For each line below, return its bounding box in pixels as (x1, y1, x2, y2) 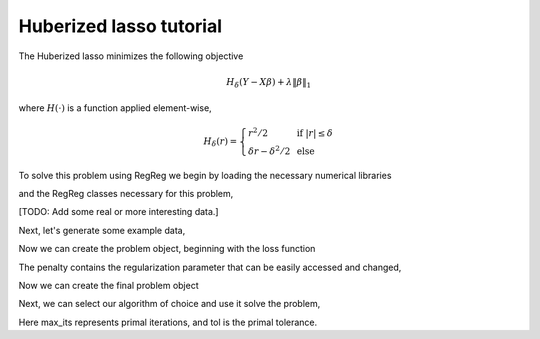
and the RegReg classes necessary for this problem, (18, 187, 234, 199)
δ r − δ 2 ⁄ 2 (248, 144, 291, 157)
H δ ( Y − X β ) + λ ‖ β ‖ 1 (226, 76, 312, 90)
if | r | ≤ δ (296, 128, 334, 139)
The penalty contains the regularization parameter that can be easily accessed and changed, (18, 261, 402, 273)
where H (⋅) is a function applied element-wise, (18, 102, 212, 114)
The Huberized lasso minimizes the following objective (18, 50, 244, 62)
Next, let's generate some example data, (18, 224, 186, 236)
